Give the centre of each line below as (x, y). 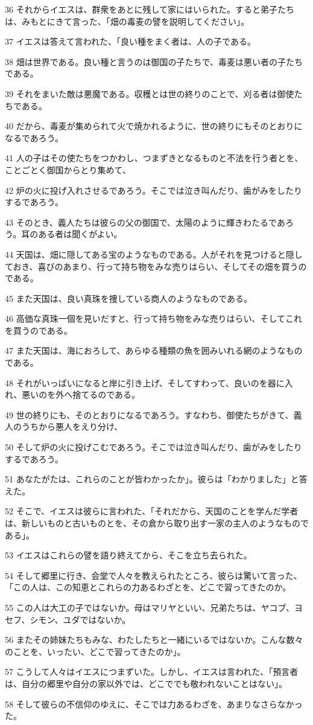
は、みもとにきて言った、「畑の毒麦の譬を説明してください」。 (127, 21)
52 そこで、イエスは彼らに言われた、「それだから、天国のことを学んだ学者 (152, 511)
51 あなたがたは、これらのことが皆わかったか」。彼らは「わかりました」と (152, 479)
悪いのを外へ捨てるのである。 (81, 394)
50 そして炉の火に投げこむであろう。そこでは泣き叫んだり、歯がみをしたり (153, 447)
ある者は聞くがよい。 (80, 234)
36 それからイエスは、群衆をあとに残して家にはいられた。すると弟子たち (150, 9)
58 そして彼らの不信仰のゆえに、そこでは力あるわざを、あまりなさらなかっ (154, 704)
